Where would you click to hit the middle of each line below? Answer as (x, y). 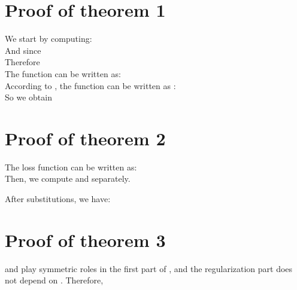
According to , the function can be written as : (90, 85)
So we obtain (28, 97)
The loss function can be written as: (71, 167)
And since (23, 50)
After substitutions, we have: (58, 199)
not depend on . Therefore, (54, 280)
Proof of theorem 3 (85, 239)
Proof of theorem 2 (85, 138)
